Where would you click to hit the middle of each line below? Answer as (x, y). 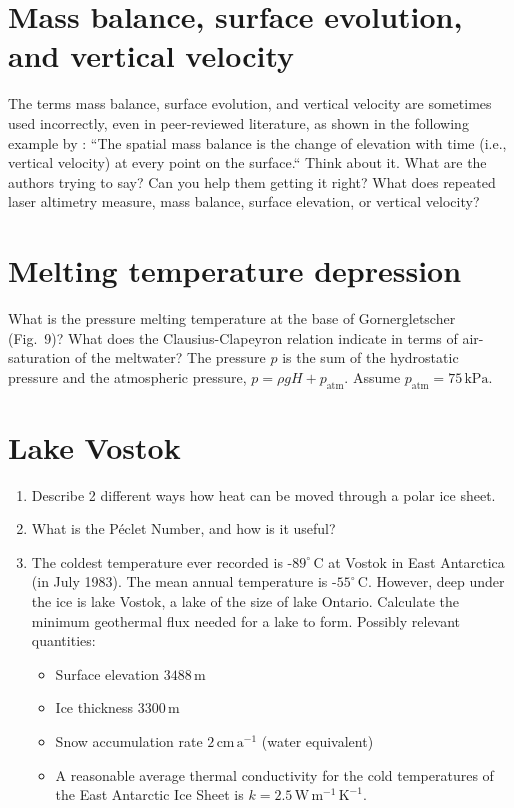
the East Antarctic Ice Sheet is (149, 794)
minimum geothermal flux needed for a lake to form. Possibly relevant (246, 620)
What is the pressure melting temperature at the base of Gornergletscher (232, 318)
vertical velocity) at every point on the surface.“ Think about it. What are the (247, 162)
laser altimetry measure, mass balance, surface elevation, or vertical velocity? (244, 201)
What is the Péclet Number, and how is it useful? (183, 528)
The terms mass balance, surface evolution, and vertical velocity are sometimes (250, 103)
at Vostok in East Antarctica (416, 561)
